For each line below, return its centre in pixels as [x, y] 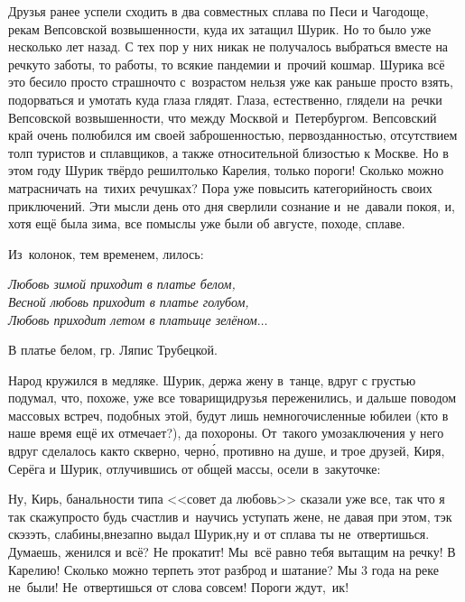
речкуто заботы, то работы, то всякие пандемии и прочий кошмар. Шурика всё [227, 64]
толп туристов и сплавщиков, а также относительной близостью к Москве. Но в [228, 152]
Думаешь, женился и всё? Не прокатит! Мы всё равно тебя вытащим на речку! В [232, 552]
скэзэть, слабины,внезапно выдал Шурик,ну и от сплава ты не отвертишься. [219, 534]
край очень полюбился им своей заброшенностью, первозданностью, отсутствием [233, 135]
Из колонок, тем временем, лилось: [106, 253]
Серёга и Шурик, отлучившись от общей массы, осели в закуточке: [195, 468]
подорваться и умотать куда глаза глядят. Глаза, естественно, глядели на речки [225, 99]
